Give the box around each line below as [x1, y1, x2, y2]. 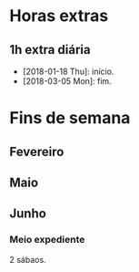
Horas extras [9, 5, 109, 26]
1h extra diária [9, 42, 91, 58]
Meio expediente [9, 234, 85, 246]
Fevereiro [9, 143, 65, 160]
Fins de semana [9, 108, 131, 129]
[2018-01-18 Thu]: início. [22, 66, 114, 77]
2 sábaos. [9, 254, 47, 265]
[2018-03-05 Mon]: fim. [22, 76, 112, 87]
